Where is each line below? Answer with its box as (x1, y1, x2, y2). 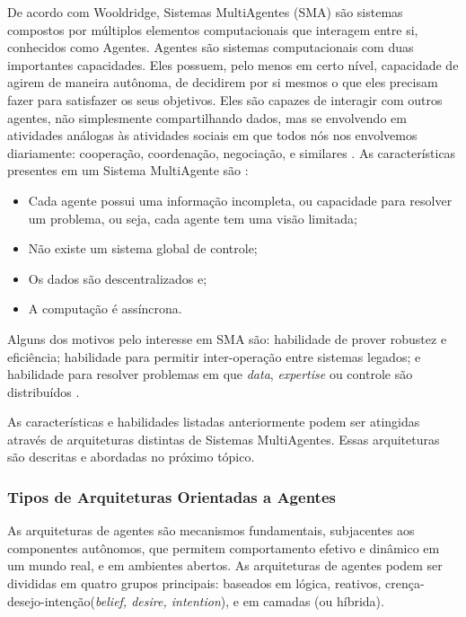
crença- (385, 574, 425, 593)
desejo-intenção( (7, 591, 96, 610)
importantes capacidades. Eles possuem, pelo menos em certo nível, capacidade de (7, 55, 459, 74)
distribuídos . (7, 382, 80, 401)
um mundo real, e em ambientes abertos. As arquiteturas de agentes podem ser (7, 556, 443, 575)
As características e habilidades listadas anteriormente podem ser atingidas (7, 412, 420, 431)
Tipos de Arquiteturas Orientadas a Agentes (7, 485, 336, 507)
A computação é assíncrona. (28, 299, 182, 318)
